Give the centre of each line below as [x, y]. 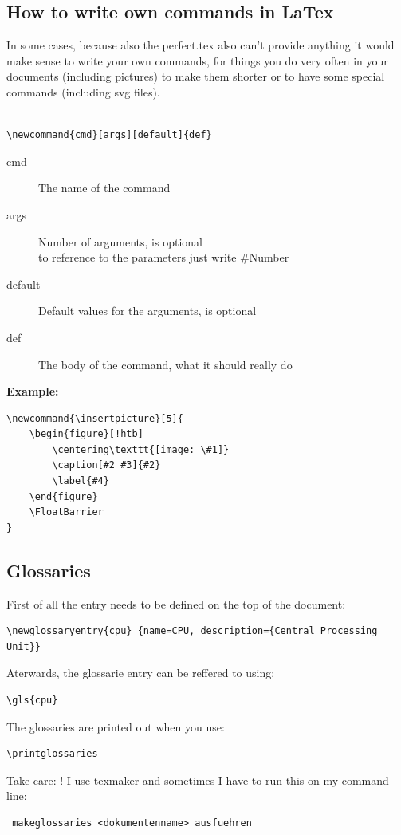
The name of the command [104, 188]
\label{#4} [81, 481]
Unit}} [24, 646]
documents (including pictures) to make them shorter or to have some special [196, 76]
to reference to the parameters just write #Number [164, 257]
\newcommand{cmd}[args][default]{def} [109, 135]
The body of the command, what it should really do [165, 364]
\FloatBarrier [66, 512]
